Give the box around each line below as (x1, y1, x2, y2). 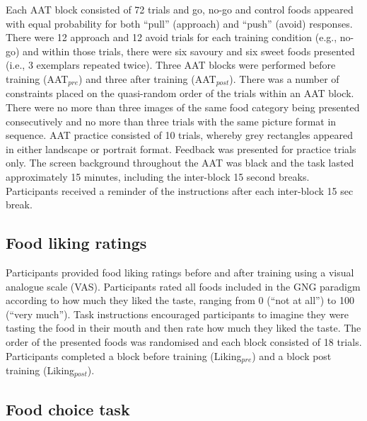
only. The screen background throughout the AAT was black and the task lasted (6, 155, 354, 170)
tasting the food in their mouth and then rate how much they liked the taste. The (6, 320, 361, 335)
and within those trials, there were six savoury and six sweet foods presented (23, 43, 355, 58)
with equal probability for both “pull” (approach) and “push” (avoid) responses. (6, 16, 353, 30)
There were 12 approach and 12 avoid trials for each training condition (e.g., (6, 30, 337, 45)
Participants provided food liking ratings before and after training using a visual (6, 264, 354, 279)
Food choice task (6, 398, 130, 420)
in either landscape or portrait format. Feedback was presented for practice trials (6, 141, 356, 156)
